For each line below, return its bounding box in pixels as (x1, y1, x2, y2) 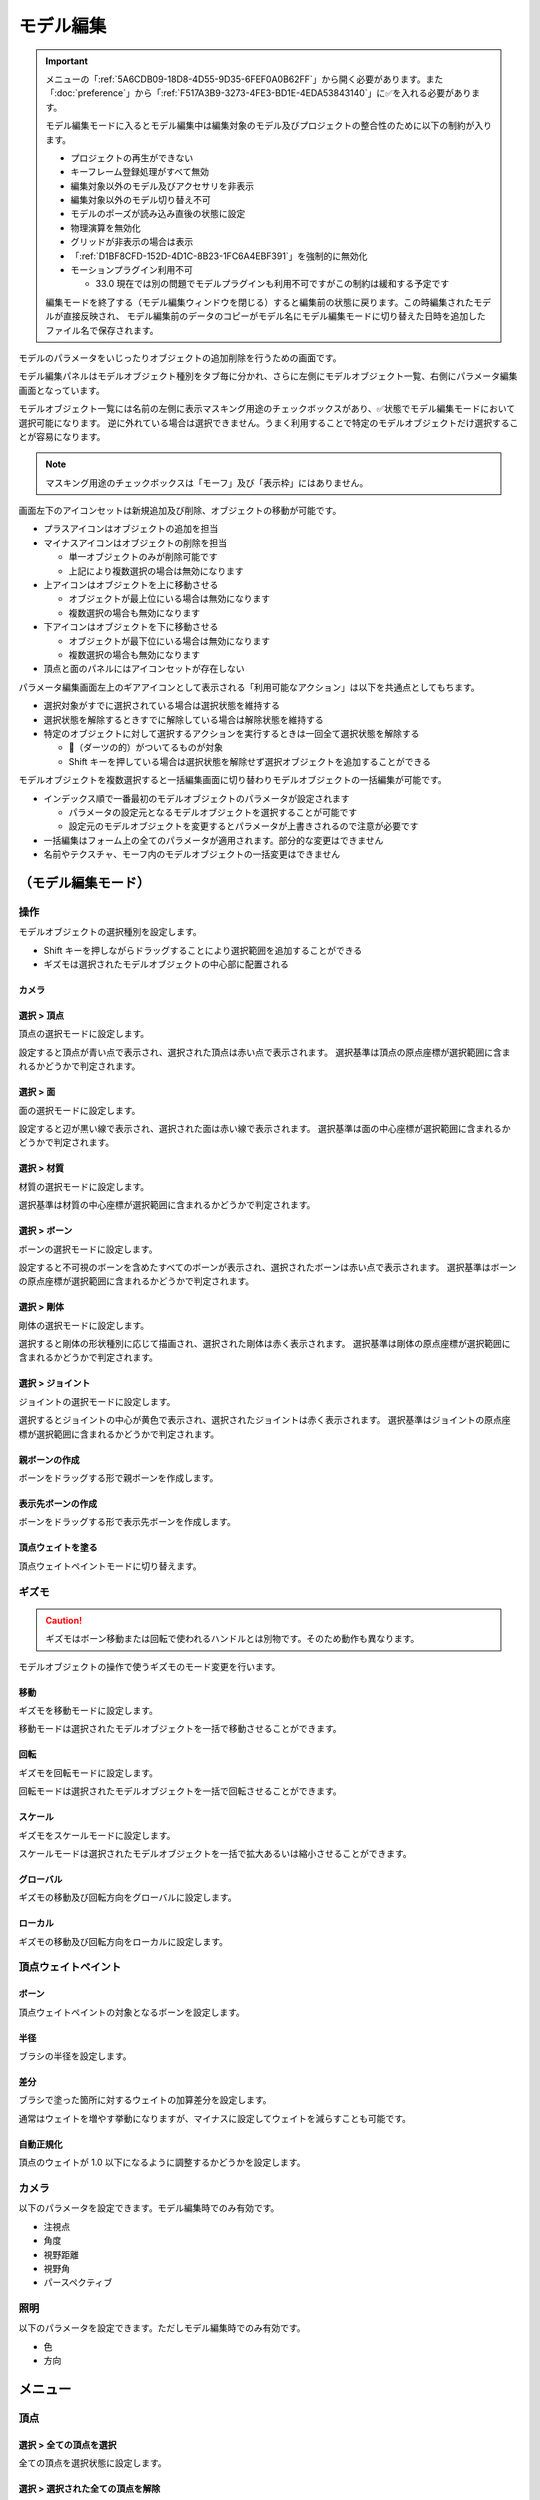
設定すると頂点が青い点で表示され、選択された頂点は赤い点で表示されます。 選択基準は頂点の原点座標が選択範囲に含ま (18, 1046, 511, 1058)
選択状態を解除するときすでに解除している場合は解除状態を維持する (43, 713, 324, 725)
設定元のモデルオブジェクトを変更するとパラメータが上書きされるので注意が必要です (68, 820, 419, 832)
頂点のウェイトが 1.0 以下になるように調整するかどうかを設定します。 (18, 2156, 306, 2169)
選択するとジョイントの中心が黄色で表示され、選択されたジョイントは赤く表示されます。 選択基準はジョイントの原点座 (18, 1414, 511, 1426)
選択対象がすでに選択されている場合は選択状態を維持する (43, 700, 280, 712)
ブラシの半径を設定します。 (18, 2050, 132, 2062)
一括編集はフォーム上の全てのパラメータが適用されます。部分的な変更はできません (43, 834, 384, 846)
